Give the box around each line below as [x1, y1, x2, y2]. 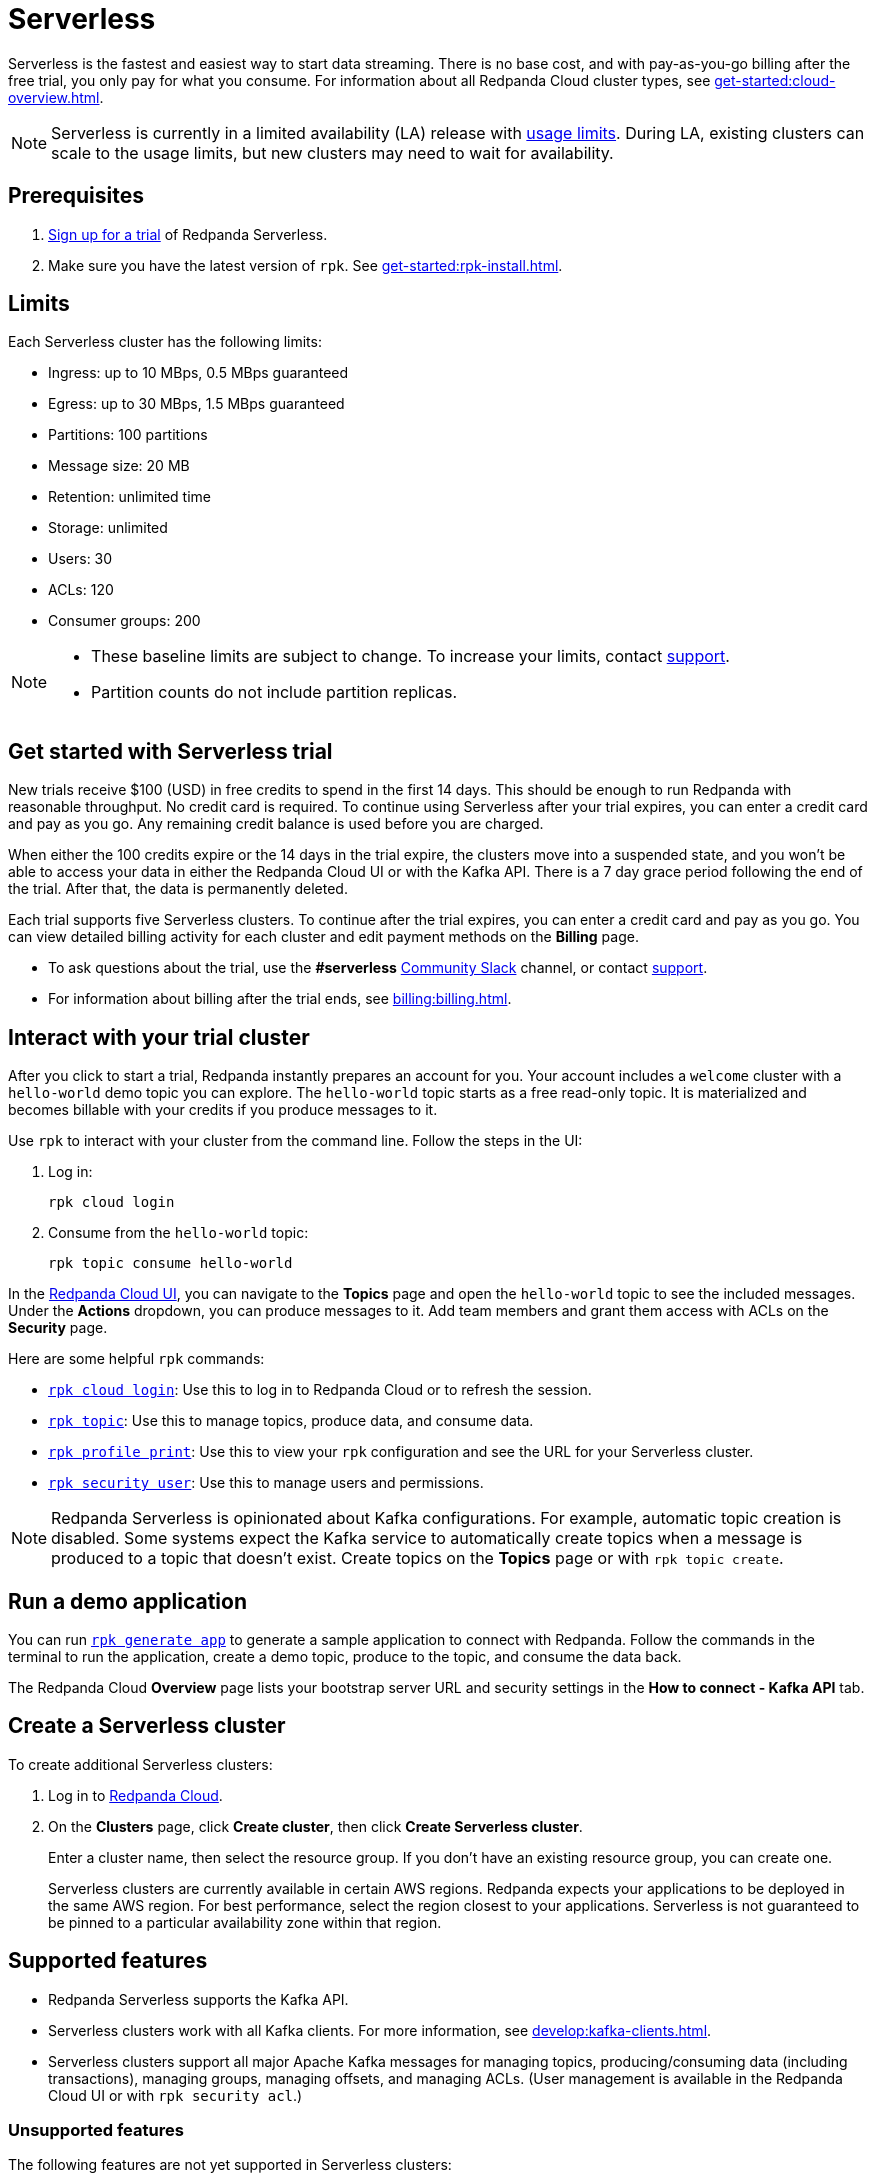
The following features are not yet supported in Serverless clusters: [8, 2156, 452, 2174]
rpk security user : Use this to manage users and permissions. [48, 1474, 484, 1492]
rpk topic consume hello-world [48, 1255, 293, 1272]
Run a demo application [8, 1588, 247, 1614]
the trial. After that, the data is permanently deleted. [8, 880, 348, 898]
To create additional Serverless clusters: [8, 1755, 273, 1773]
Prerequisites [8, 183, 144, 209]
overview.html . [8, 88, 104, 106]
